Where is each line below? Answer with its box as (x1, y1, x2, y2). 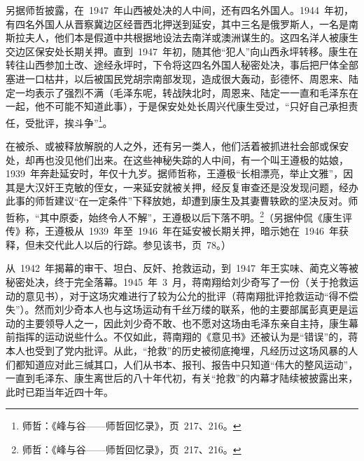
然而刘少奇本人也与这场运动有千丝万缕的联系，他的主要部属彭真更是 (34, 302, 349, 317)
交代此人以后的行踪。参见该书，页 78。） (44, 237, 231, 252)
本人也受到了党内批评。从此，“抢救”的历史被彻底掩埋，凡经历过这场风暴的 (6, 343, 349, 357)
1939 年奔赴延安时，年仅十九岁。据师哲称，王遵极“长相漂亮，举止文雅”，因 (6, 166, 353, 181)
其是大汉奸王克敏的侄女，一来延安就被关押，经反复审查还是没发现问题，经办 (6, 179, 358, 194)
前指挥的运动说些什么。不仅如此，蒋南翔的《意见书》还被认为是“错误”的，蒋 (6, 329, 358, 344)
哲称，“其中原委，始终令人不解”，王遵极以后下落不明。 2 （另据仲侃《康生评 (6, 207, 353, 224)
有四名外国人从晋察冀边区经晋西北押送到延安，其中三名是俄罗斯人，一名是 (6, 16, 349, 31)
